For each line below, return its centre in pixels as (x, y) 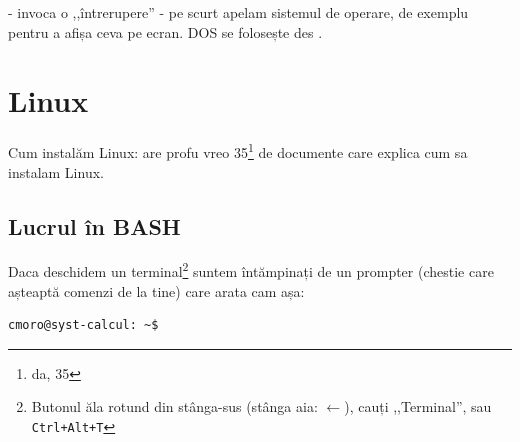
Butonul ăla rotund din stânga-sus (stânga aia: (174, 406)
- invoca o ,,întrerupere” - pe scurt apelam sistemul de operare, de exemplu (238, 12)
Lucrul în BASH (94, 225)
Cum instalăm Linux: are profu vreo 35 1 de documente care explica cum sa (238, 150)
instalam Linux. (56, 171)
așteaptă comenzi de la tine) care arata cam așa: (156, 290)
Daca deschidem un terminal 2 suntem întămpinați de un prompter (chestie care (251, 270)
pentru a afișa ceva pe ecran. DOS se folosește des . (165, 31)
